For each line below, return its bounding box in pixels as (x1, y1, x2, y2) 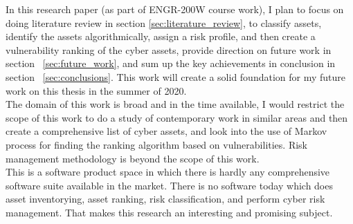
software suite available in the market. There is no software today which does (6, 178, 333, 192)
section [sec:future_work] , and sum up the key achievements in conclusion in (6, 56, 336, 71)
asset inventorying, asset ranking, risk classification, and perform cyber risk (6, 192, 325, 206)
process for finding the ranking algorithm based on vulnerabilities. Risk (6, 137, 308, 151)
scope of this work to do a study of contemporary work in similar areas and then (6, 110, 348, 124)
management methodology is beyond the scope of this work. (6, 151, 260, 165)
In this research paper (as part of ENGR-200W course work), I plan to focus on (6, 2, 344, 16)
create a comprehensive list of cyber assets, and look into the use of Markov (6, 124, 327, 138)
